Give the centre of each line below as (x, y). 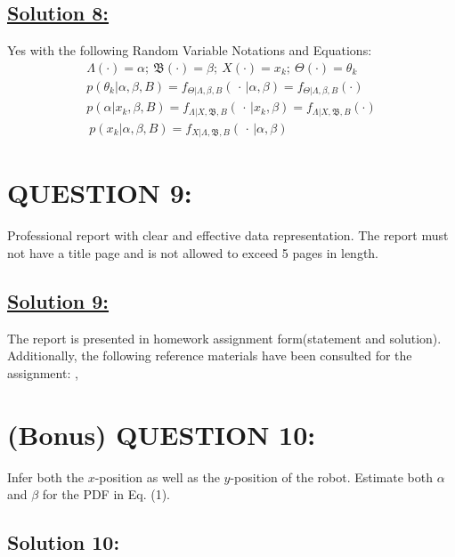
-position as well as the (157, 476)
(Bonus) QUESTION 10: (162, 434)
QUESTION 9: (100, 193)
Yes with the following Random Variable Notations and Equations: (190, 50)
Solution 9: (58, 300)
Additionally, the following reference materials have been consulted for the (210, 355)
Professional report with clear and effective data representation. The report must (228, 235)
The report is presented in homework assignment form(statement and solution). (224, 338)
